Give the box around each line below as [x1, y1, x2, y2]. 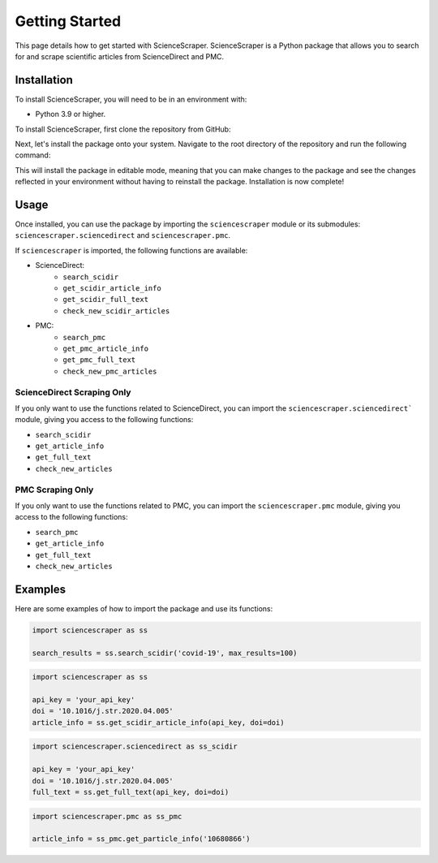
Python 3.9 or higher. [35, 110, 106, 119]
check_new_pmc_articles [62, 366, 157, 376]
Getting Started [15, 12, 122, 30]
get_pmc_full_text [62, 356, 136, 365]
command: [15, 150, 51, 160]
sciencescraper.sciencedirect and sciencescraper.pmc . [15, 231, 231, 240]
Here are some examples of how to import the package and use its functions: [15, 603, 273, 613]
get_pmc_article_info [62, 344, 149, 353]
